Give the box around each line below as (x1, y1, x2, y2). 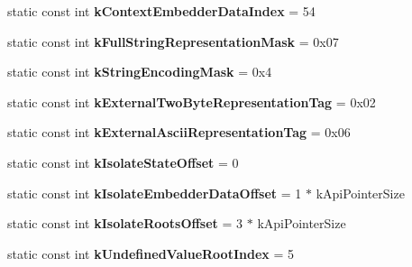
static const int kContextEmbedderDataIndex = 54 (7, 2, 316, 20)
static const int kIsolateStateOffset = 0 (7, 152, 239, 171)
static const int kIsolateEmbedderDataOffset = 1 (7, 183, 302, 202)
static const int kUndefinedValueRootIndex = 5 (7, 244, 294, 262)
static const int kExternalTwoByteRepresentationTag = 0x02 (7, 92, 376, 111)
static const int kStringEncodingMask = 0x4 (7, 62, 272, 81)
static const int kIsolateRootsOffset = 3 (7, 214, 243, 233)
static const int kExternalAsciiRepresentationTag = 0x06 (7, 123, 351, 142)
